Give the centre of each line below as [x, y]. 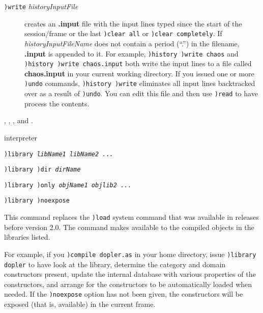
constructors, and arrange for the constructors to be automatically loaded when [128, 284]
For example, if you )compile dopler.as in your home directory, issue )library [130, 254]
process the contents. [57, 103]
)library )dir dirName [42, 170]
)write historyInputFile [41, 6]
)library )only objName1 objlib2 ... [68, 185]
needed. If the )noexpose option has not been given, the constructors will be [124, 294]
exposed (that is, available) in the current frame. [80, 304]
